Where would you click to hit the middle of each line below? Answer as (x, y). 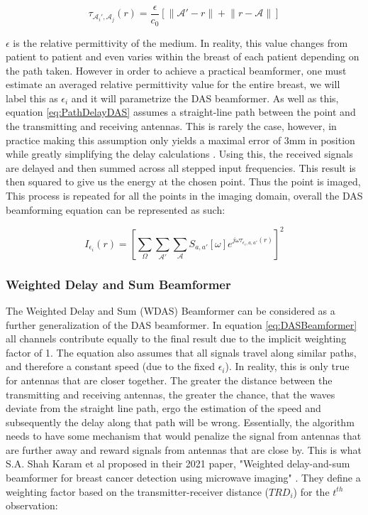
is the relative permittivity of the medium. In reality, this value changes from (180, 42)
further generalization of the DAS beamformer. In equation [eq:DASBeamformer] (182, 324)
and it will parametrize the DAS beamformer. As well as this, (205, 98)
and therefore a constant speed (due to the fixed (111, 366)
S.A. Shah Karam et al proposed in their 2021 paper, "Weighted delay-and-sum (178, 463)
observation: (32, 505)
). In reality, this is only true (287, 366)
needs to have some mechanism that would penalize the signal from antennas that (184, 436)
